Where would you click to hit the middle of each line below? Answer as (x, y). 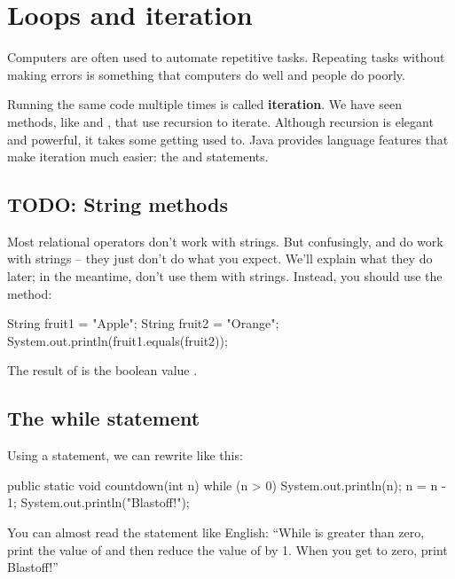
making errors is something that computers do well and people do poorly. (206, 74)
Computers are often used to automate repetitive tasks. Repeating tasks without (226, 57)
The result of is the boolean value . (102, 370)
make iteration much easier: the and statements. (138, 156)
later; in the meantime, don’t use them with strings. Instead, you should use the (225, 276)
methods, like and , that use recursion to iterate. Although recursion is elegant (220, 121)
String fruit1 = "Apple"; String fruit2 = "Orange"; (143, 323)
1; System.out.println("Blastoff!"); (98, 502)
